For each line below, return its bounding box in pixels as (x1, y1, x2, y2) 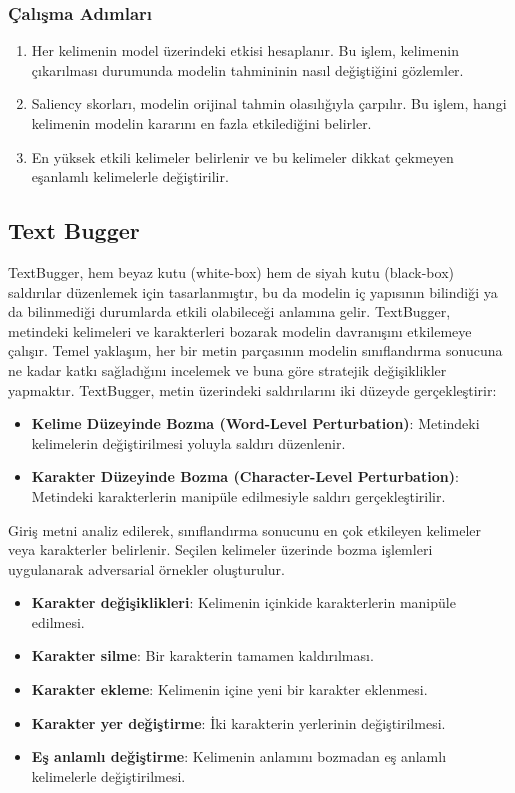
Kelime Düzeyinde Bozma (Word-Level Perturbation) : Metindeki (31, 413, 480, 434)
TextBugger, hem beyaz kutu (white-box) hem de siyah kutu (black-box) (8, 261, 454, 282)
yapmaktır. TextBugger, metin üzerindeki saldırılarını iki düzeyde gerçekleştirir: (8, 379, 497, 400)
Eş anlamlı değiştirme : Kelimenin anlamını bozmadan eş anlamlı (31, 746, 447, 767)
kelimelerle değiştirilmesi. (31, 765, 186, 786)
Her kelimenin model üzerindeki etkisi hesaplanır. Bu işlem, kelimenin (31, 40, 459, 61)
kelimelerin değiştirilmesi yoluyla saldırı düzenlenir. (31, 432, 346, 453)
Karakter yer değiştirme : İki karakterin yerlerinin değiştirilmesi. (31, 712, 446, 733)
